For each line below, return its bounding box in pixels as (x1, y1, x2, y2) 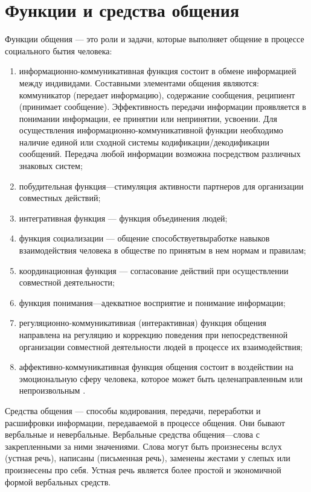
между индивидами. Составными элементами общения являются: (19, 76, 259, 89)
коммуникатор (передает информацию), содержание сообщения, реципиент (19, 88, 295, 101)
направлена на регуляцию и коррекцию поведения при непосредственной (19, 328, 288, 340)
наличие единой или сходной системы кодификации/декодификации (19, 135, 270, 148)
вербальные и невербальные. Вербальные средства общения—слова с (5, 428, 260, 441)
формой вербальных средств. (5, 475, 111, 488)
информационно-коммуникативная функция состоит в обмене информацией (19, 65, 297, 77)
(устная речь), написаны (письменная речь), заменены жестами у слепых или (5, 452, 290, 464)
